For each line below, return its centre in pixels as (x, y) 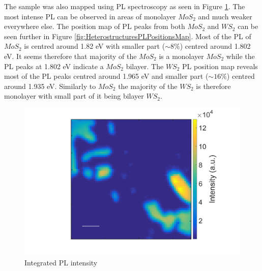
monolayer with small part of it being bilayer (74, 96)
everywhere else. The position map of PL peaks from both (95, 26)
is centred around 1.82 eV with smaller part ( (95, 46)
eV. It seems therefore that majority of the (70, 56)
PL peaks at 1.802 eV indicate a (54, 66)
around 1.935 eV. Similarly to (50, 86)
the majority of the (148, 86)
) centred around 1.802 (215, 46)
